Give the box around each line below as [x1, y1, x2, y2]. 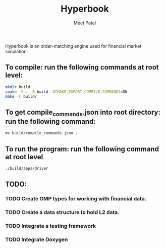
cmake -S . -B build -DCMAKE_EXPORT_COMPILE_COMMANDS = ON [5, 89, 128, 94]
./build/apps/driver [5, 166, 49, 171]
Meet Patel [73, 20, 96, 26]
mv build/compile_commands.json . [5, 130, 78, 136]
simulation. [5, 48, 28, 54]
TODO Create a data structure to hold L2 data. [5, 209, 120, 216]
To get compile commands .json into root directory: [5, 108, 160, 118]
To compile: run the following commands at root [5, 63, 159, 72]
